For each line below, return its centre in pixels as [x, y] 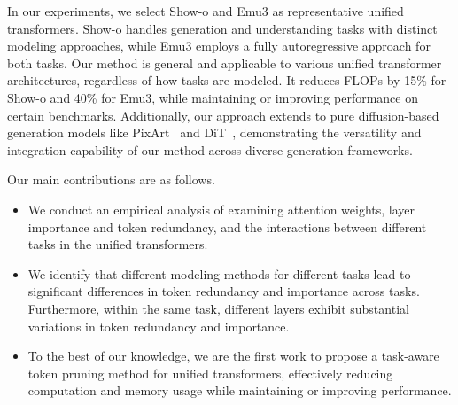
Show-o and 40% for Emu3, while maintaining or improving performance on [213, 97]
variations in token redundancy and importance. [159, 326]
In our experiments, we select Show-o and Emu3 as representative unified [206, 11]
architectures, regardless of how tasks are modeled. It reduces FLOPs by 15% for [227, 80]
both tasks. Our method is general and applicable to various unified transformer [225, 62]
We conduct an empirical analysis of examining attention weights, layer [221, 209]
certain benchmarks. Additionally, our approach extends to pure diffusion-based [223, 115]
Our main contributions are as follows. [111, 179]
